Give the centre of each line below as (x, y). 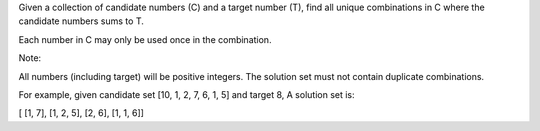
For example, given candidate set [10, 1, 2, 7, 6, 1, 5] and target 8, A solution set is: (186, 94)
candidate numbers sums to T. (81, 21)
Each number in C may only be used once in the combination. (145, 39)
